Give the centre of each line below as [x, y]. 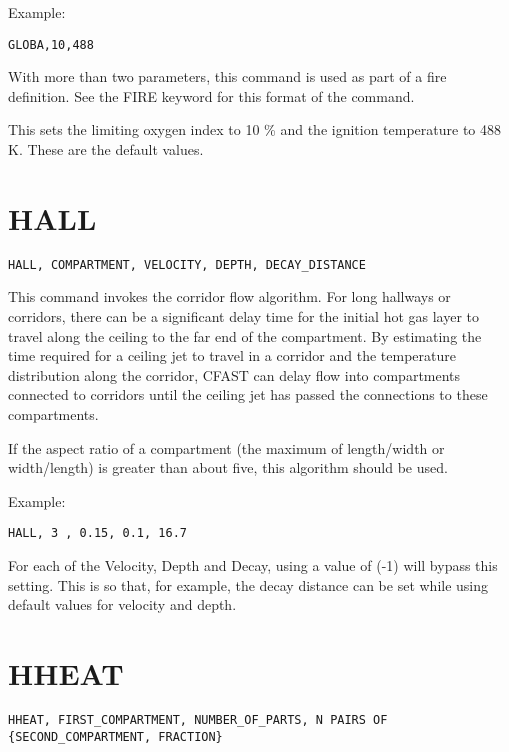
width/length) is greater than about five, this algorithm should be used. [228, 467]
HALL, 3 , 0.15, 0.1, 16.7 [97, 533]
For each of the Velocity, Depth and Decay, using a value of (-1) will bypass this [253, 565]
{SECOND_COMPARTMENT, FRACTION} [115, 736]
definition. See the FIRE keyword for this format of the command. [211, 95]
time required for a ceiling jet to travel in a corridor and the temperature [232, 355]
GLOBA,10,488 [51, 44]
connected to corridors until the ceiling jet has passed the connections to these [248, 394]
